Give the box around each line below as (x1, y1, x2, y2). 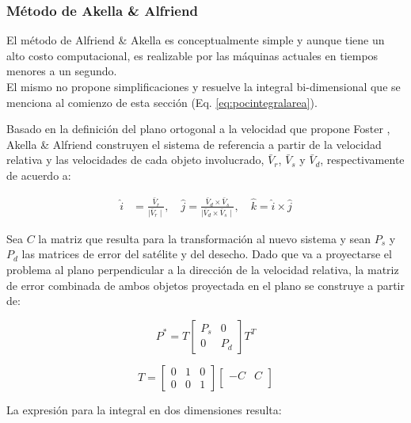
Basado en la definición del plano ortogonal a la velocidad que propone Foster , (6, 120, 390, 137)
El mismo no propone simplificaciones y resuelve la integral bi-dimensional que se (6, 78, 401, 94)
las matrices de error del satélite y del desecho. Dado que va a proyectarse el (21, 246, 392, 262)
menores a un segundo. (6, 63, 117, 79)
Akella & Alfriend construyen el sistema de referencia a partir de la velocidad (6, 135, 382, 152)
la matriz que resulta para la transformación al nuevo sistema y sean (38, 230, 371, 246)
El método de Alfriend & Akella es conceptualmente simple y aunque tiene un (6, 32, 385, 48)
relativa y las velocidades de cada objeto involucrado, (6, 151, 264, 168)
